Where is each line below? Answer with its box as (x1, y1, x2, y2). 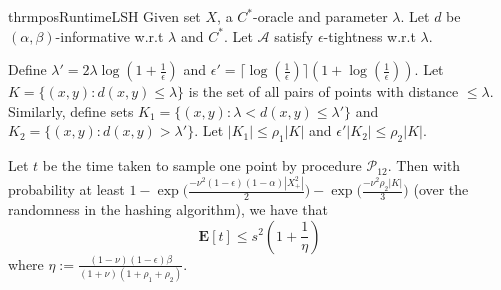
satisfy (274, 25, 314, 46)
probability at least (8, 179, 125, 200)
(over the (413, 179, 469, 200)
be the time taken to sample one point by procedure (42, 155, 362, 176)
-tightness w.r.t (323, 25, 416, 46)
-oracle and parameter (253, 6, 388, 26)
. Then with (387, 155, 461, 176)
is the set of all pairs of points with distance (188, 81, 459, 102)
